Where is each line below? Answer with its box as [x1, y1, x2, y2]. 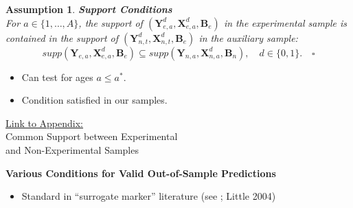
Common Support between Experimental [5, 129, 178, 143]
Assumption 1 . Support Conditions [5, 2, 172, 16]
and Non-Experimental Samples [5, 142, 139, 157]
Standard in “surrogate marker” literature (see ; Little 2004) [21, 189, 276, 203]
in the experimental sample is [223, 15, 348, 30]
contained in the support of [5, 30, 119, 45]
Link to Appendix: [5, 115, 84, 130]
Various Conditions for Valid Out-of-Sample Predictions [5, 165, 276, 180]
